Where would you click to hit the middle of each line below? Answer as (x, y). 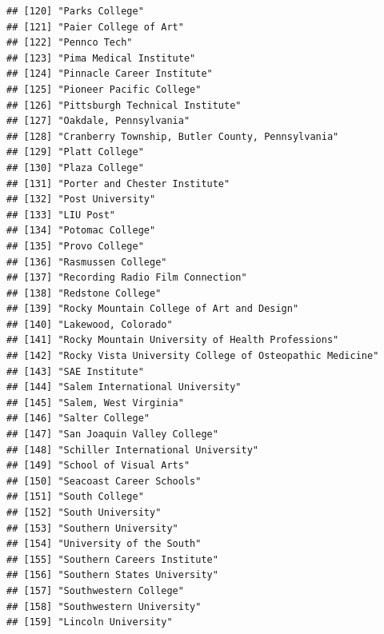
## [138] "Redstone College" (84, 293)
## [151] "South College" (75, 497)
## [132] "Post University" (81, 199)
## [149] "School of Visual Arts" (98, 466)
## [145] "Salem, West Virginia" (95, 403)
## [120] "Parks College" (75, 11)
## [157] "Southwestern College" (95, 590)
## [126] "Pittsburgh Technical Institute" (124, 105)
